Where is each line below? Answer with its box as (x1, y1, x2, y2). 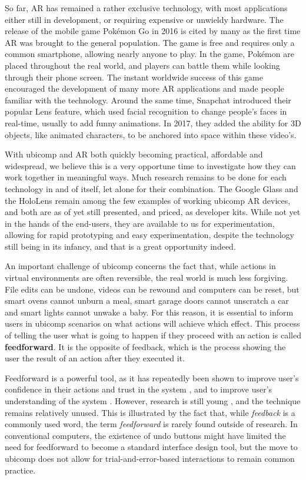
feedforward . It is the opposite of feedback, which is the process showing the (5, 340, 286, 353)
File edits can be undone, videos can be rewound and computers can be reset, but (5, 283, 300, 295)
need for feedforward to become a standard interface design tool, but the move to (5, 441, 298, 453)
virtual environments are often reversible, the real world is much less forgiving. (5, 271, 288, 284)
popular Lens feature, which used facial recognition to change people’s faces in (5, 105, 287, 118)
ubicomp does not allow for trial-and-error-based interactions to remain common (5, 452, 295, 464)
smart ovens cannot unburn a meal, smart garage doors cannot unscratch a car (5, 294, 289, 307)
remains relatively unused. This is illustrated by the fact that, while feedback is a (5, 406, 295, 418)
